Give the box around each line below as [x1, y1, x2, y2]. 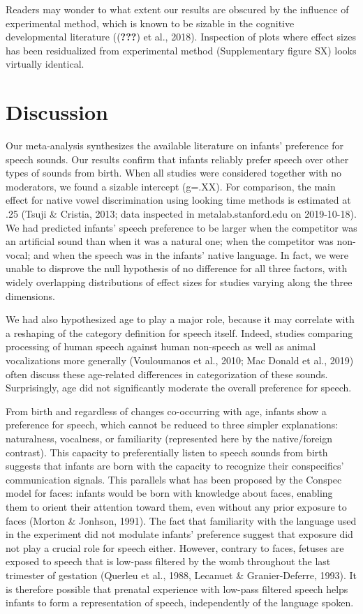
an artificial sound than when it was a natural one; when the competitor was [6, 234, 334, 248]
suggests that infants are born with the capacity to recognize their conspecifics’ [6, 458, 344, 473]
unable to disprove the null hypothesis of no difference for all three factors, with [6, 261, 348, 276]
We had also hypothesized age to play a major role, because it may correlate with [6, 312, 355, 327]
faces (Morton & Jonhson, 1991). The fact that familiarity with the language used [6, 513, 357, 527]
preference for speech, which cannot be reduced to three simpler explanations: [6, 417, 339, 432]
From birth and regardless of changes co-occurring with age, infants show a [6, 403, 327, 418]
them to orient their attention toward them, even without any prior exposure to [6, 499, 347, 514]
